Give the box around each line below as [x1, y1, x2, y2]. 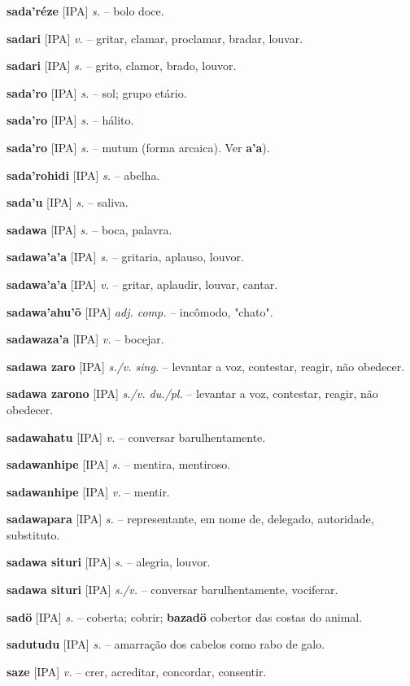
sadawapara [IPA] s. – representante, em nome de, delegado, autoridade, [7, 510, 374, 527]
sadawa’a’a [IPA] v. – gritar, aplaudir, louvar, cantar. [7, 275, 278, 292]
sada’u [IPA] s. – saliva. [7, 194, 129, 211]
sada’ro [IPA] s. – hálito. [7, 111, 134, 129]
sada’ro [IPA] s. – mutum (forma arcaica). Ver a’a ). [7, 138, 270, 155]
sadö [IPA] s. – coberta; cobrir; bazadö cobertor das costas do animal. [7, 608, 363, 625]
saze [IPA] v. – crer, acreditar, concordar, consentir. [7, 662, 267, 679]
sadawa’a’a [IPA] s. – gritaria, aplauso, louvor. [7, 248, 244, 265]
